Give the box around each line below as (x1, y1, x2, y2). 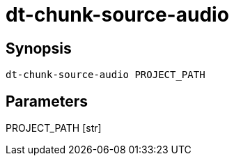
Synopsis (6, 39, 72, 57)
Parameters (6, 92, 88, 110)
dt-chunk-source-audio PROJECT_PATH (6, 69, 205, 81)
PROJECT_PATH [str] (6, 122, 102, 135)
